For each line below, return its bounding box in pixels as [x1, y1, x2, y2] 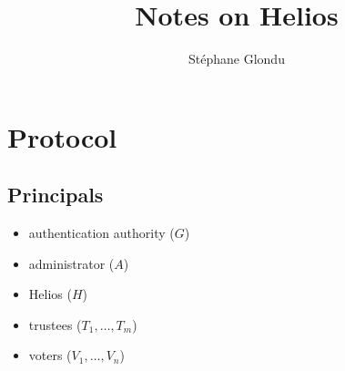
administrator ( [28, 253, 115, 273]
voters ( [28, 345, 72, 365]
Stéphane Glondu [188, 49, 285, 68]
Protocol [7, 118, 117, 155]
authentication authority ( [28, 223, 175, 242]
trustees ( [28, 314, 82, 334]
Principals [7, 180, 104, 209]
